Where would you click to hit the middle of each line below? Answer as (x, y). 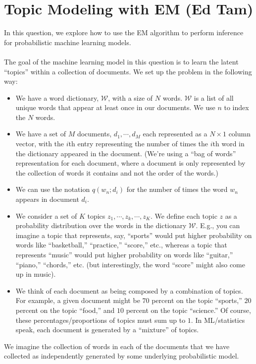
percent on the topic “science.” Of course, (188, 310)
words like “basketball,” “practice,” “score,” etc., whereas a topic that (121, 245)
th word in (229, 144)
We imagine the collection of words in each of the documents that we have (117, 346)
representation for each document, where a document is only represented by (130, 163)
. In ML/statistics (218, 320)
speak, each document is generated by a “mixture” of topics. (107, 330)
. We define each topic (184, 215)
